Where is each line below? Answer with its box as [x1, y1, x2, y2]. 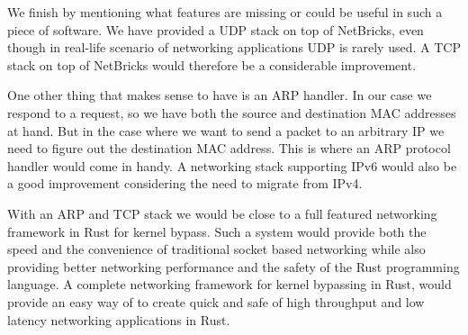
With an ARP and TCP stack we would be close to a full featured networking [7, 204, 437, 222]
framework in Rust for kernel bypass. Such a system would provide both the [7, 222, 427, 240]
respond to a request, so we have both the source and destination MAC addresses [7, 103, 456, 122]
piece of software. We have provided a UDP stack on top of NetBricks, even [7, 20, 424, 39]
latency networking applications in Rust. [7, 310, 230, 329]
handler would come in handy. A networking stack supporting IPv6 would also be [7, 156, 457, 175]
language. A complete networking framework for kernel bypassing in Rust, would [7, 275, 452, 294]
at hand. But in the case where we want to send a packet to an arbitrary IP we [7, 121, 445, 140]
